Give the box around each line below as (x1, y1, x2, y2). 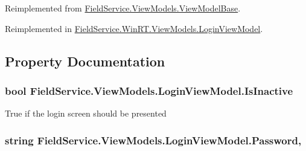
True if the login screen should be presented (5, 107, 167, 120)
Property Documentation (5, 51, 165, 70)
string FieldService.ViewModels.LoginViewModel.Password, (5, 132, 302, 147)
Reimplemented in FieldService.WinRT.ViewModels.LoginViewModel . (5, 22, 263, 34)
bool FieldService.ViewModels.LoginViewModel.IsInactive (5, 83, 293, 98)
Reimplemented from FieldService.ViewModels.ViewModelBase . (5, 2, 241, 14)
